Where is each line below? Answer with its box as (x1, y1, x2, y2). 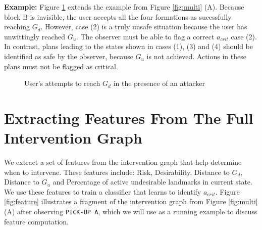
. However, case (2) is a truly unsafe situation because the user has (40, 21, 247, 32)
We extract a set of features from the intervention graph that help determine (4, 157, 242, 167)
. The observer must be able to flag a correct (76, 31, 215, 41)
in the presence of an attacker (113, 78, 205, 88)
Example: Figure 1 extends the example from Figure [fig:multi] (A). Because (4, 2, 244, 12)
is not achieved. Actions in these (146, 51, 246, 61)
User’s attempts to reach (24, 78, 100, 88)
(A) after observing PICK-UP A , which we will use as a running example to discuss (4, 206, 257, 217)
